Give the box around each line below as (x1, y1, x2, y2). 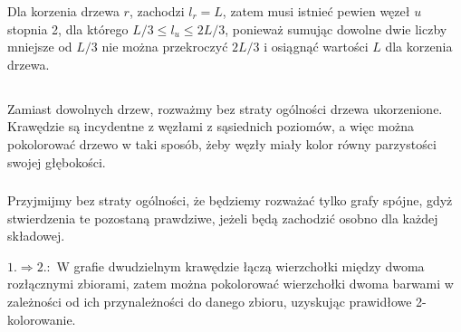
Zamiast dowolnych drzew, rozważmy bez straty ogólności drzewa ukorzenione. (7, 99, 443, 118)
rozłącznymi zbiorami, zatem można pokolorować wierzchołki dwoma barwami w (7, 274, 454, 293)
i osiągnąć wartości (264, 37, 369, 56)
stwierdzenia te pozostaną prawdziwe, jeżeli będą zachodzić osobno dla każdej (7, 208, 438, 227)
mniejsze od (7, 37, 72, 56)
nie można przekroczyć (101, 37, 228, 56)
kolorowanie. (7, 309, 76, 328)
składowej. (7, 226, 65, 245)
